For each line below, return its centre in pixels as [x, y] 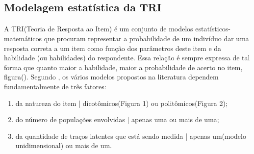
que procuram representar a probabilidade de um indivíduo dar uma [146, 38]
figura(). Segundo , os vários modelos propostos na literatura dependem [111, 77]
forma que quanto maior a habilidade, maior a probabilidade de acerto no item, [123, 67]
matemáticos [23, 38]
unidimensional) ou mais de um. [63, 145]
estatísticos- [213, 29]
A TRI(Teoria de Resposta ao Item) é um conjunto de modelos [99, 29]
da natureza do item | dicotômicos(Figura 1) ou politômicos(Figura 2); [121, 103]
